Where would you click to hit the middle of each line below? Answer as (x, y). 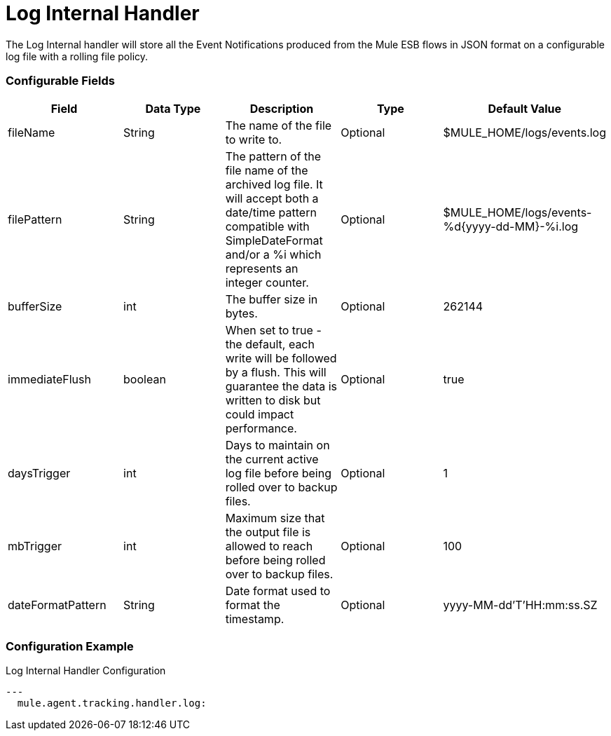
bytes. (241, 313)
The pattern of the (273, 156)
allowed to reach (269, 546)
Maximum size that (275, 518)
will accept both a (272, 198)
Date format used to (278, 591)
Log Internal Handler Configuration (86, 671)
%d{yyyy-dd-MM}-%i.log (511, 226)
